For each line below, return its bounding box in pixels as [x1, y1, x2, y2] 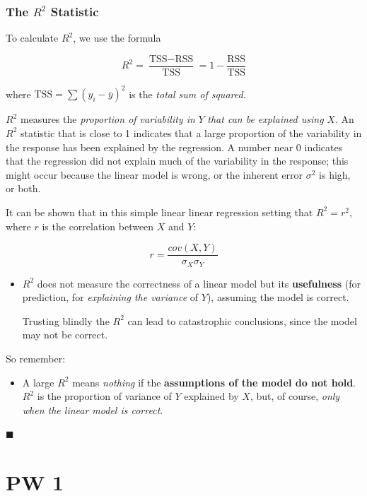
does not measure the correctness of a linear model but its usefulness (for [37, 276, 361, 290]
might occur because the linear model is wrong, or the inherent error [6, 167, 303, 182]
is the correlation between [42, 218, 154, 233]
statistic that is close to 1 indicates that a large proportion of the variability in [20, 125, 362, 140]
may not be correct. [22, 327, 108, 342]
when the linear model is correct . [22, 402, 163, 417]
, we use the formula [73, 30, 161, 45]
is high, [319, 167, 351, 182]
